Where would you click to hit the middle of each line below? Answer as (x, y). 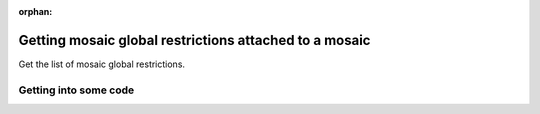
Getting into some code (76, 90)
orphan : (35, 11)
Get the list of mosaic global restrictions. (101, 64)
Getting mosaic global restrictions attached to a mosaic (194, 40)
